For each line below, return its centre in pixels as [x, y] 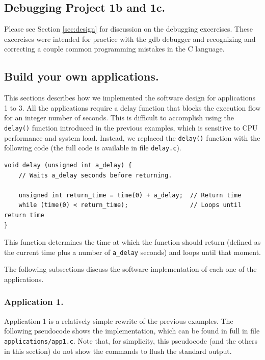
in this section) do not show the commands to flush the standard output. [118, 351]
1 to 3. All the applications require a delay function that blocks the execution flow [132, 107]
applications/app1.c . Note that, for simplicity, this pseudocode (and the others [131, 340]
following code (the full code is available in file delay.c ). [93, 148]
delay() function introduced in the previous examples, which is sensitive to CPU [131, 127]
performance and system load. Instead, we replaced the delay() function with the [132, 137]
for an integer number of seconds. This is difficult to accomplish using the [119, 118]
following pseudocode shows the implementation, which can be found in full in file [132, 331]
